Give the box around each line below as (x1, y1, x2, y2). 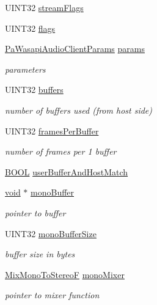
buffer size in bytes (5, 248, 75, 260)
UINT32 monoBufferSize (5, 227, 97, 240)
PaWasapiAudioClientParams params (5, 42, 145, 55)
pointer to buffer (5, 206, 66, 219)
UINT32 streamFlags (5, 1, 84, 13)
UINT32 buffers (5, 83, 64, 96)
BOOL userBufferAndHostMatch (5, 165, 128, 178)
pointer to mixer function (5, 288, 100, 301)
